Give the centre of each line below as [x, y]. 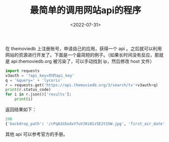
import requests [22, 71]
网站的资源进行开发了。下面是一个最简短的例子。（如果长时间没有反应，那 [82, 55]
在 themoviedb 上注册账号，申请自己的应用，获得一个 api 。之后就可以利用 [83, 48]
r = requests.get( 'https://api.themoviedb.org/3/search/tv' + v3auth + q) [82, 85]
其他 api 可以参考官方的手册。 [36, 134]
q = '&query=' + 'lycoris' [34, 80]
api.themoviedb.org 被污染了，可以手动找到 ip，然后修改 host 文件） [83, 61]
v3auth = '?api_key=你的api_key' [40, 76]
